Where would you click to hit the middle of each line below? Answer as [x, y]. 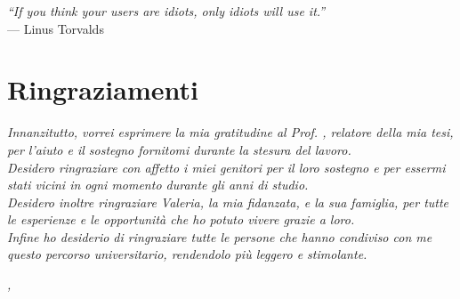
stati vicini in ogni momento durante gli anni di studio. [158, 185]
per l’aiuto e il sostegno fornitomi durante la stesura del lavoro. [179, 149]
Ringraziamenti [103, 89]
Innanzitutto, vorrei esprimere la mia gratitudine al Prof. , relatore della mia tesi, [230, 132]
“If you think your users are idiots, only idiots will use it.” [166, 11]
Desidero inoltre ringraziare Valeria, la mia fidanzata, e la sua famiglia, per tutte [228, 202]
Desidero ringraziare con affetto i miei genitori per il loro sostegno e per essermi [226, 167]
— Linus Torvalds [56, 28]
